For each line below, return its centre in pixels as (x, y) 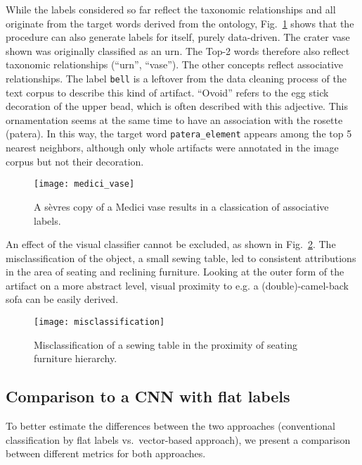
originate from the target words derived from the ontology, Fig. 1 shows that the (180, 23)
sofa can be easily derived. (62, 299)
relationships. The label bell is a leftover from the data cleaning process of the (176, 78)
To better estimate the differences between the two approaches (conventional (170, 426)
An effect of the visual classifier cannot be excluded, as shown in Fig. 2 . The (171, 244)
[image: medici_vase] (84, 184)
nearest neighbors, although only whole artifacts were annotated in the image (172, 148)
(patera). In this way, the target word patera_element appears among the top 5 (179, 134)
